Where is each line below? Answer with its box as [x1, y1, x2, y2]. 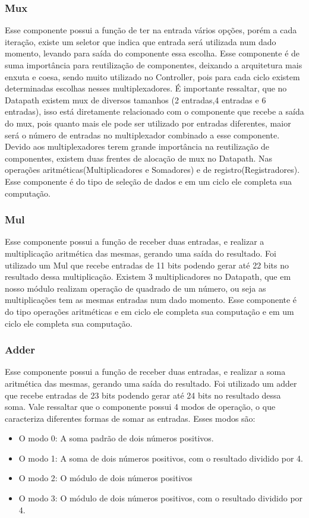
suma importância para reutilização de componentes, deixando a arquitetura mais [5, 59, 302, 71]
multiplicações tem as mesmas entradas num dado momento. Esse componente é [5, 293, 297, 306]
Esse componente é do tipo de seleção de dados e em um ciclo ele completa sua [5, 175, 292, 187]
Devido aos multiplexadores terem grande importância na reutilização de [5, 140, 270, 153]
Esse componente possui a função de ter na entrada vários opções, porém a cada [5, 24, 297, 36]
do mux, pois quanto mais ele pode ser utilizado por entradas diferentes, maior [5, 116, 291, 129]
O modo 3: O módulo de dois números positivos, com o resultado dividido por [18, 492, 303, 504]
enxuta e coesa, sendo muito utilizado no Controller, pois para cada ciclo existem [5, 70, 300, 83]
